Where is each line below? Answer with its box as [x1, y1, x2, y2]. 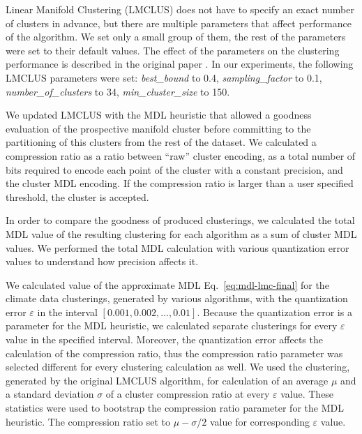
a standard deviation [6, 387, 94, 401]
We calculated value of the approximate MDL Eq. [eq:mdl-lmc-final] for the [6, 277, 329, 292]
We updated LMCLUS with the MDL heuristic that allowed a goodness [6, 107, 312, 122]
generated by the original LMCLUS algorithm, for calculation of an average [6, 373, 329, 387]
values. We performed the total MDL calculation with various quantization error [6, 240, 349, 255]
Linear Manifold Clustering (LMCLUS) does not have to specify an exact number [6, 2, 354, 16]
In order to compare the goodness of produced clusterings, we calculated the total [6, 213, 355, 227]
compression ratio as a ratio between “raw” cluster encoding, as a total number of [6, 148, 356, 163]
